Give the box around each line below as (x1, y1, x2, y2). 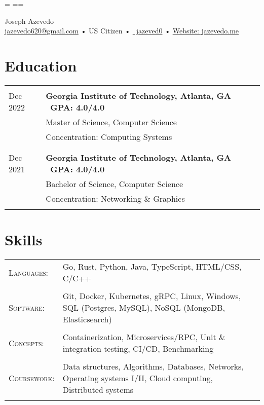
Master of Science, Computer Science (46, 116, 177, 128)
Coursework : (9, 372, 55, 384)
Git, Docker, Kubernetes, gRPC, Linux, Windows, (62, 290, 241, 302)
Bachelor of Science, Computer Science (46, 177, 183, 190)
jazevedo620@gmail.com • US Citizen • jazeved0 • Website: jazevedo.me (5, 25, 239, 36)
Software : (9, 302, 45, 314)
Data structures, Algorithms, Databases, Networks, (62, 360, 244, 373)
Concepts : (9, 337, 44, 349)
